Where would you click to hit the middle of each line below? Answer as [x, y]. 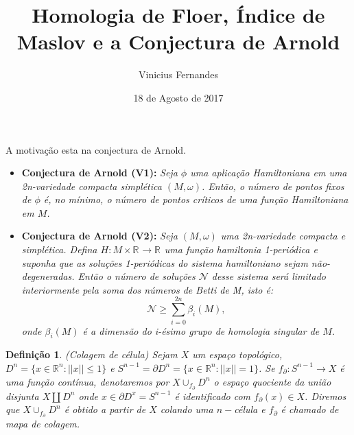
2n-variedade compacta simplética [92, 186]
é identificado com [213, 396]
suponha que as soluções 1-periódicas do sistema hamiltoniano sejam [165, 262]
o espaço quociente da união [272, 381]
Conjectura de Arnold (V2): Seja [99, 236]
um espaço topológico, [237, 354]
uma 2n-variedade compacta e [283, 236]
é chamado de [310, 409]
